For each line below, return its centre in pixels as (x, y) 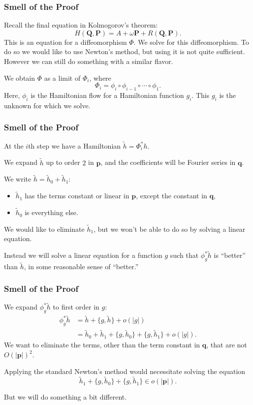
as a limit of (62, 78)
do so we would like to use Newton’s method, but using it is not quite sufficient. (125, 51)
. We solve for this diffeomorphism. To (191, 42)
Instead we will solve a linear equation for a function (83, 255)
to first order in (76, 307)
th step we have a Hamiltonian (75, 145)
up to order (63, 162)
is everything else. (51, 212)
